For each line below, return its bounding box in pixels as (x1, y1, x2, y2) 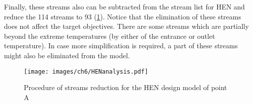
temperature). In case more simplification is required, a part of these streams (4, 40, 238, 51)
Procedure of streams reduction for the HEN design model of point (24, 82, 227, 93)
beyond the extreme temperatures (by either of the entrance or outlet (4, 30, 215, 41)
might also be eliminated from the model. (4, 50, 130, 60)
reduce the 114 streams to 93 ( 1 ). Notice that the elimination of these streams (4, 11, 241, 21)
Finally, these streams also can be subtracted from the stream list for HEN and (4, 1, 245, 11)
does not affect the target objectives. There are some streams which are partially (4, 21, 249, 31)
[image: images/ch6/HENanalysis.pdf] (24, 68, 148, 75)
